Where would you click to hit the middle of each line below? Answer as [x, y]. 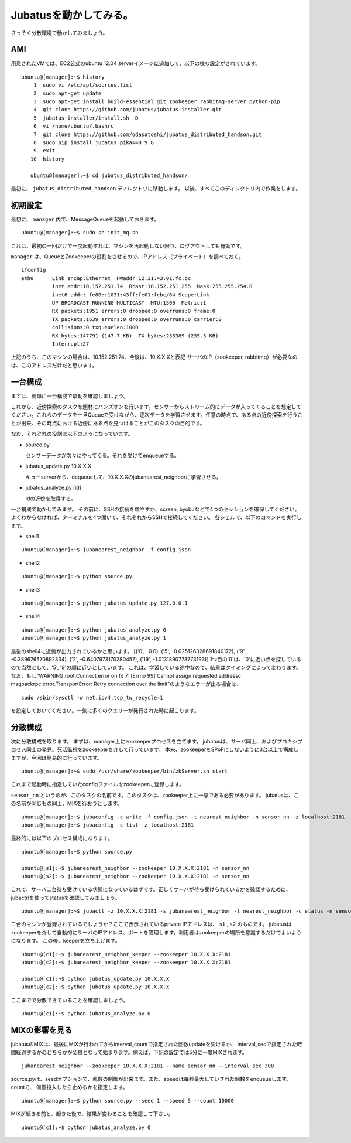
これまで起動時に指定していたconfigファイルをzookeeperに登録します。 [98, 784]
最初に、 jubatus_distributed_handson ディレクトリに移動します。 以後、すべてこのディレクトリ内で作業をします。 [156, 188]
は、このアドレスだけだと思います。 [54, 365]
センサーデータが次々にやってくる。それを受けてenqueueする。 [102, 455]
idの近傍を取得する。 [51, 499]
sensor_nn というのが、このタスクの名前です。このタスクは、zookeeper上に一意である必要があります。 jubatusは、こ [155, 795]
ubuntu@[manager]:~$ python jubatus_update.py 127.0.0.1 [105, 603]
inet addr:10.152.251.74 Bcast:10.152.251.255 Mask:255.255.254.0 [152, 286]
